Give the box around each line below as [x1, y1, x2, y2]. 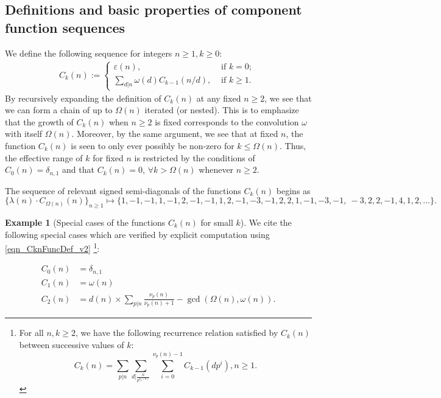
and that [62, 163, 94, 176]
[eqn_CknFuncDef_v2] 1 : [5, 240, 100, 254]
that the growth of [5, 115, 74, 128]
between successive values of [19, 338, 124, 351]
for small [200, 216, 233, 228]
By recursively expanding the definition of [5, 91, 161, 104]
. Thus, [279, 139, 306, 152]
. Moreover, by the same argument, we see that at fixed [71, 127, 278, 140]
